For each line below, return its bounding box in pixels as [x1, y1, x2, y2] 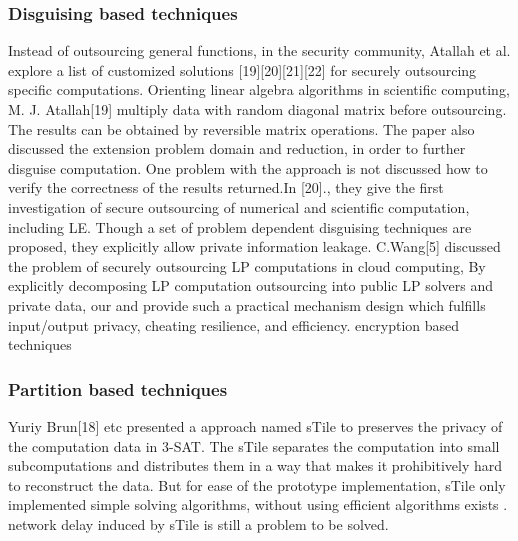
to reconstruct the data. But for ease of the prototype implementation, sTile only [8, 474, 506, 495]
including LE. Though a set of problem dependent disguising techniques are [8, 216, 472, 237]
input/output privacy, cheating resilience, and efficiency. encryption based [8, 314, 460, 335]
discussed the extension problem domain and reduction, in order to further [8, 138, 466, 159]
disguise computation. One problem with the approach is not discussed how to [8, 157, 488, 178]
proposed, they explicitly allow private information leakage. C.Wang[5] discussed [8, 236, 501, 257]
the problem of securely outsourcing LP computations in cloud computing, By [8, 255, 486, 276]
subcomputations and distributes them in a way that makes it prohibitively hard [8, 455, 503, 476]
